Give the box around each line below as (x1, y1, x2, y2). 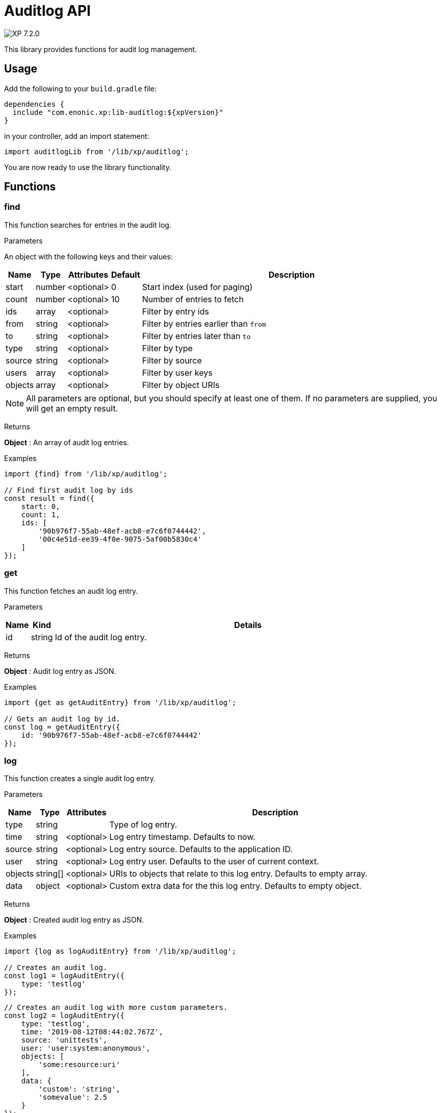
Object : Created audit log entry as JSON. (4, 915, 144, 925)
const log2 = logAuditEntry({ (4, 1011, 125, 1020)
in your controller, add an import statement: (4, 131, 149, 140)
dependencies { (4, 100, 65, 108)
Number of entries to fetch (142, 294, 244, 304)
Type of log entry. (109, 819, 177, 830)
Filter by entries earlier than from (142, 318, 266, 329)
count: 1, (21, 510, 60, 519)
